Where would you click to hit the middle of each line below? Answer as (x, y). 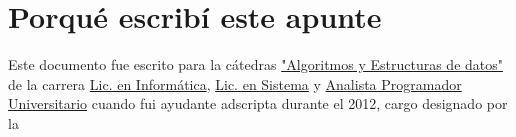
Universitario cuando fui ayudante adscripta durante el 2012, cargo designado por (258, 103)
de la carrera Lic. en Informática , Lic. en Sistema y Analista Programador (235, 83)
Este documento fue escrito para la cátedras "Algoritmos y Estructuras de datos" (255, 64)
